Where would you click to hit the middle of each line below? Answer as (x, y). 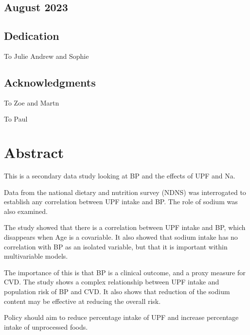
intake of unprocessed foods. (46, 326)
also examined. (26, 211)
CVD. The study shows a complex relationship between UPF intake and (112, 282)
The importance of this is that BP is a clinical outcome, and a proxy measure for (125, 272)
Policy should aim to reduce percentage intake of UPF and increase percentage (121, 317)
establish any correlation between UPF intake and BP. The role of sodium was (121, 202)
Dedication (32, 36)
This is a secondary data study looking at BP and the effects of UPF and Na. (120, 176)
